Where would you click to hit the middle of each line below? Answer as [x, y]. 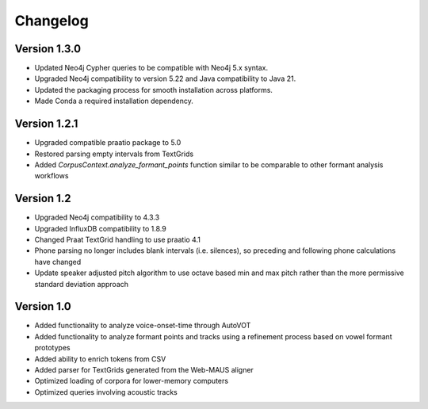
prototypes [52, 348]
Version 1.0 [43, 306]
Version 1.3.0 [48, 49]
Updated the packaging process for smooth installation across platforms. [154, 90]
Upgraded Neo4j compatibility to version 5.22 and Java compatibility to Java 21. [165, 78]
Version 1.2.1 [46, 124]
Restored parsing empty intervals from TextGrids [114, 154]
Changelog [52, 21]
